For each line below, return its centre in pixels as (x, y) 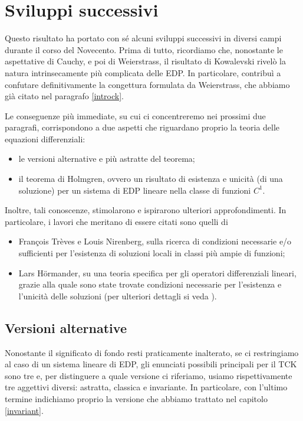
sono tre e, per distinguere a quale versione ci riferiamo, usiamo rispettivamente (149, 375)
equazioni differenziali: (45, 138)
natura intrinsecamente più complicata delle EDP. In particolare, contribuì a (143, 72)
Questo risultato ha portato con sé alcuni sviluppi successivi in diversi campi (143, 38)
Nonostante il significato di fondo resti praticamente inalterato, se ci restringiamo (152, 352)
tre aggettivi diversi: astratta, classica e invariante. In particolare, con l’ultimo (146, 387)
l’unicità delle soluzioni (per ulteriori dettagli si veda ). (118, 296)
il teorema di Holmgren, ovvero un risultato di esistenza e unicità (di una (151, 179)
